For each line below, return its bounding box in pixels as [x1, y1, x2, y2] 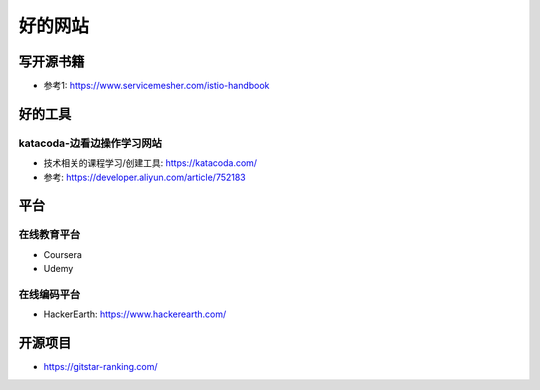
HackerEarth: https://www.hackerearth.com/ [43, 308, 227, 320]
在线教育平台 [18, 228, 81, 242]
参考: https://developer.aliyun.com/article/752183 [43, 171, 247, 183]
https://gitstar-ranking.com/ [43, 361, 159, 373]
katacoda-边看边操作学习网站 [18, 136, 162, 150]
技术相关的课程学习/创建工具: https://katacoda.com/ [43, 157, 258, 169]
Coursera [43, 248, 82, 260]
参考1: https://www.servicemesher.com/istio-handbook [43, 80, 270, 92]
